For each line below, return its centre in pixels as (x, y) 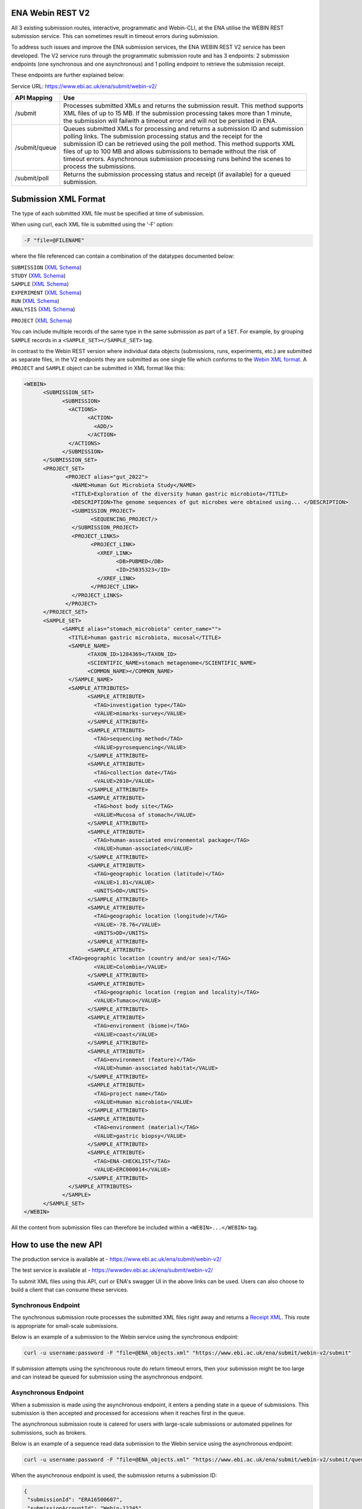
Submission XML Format (58, 199)
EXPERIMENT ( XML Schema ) (46, 292)
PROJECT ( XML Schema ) (42, 321)
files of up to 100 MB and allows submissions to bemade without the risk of (170, 152)
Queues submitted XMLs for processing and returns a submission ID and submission (183, 129)
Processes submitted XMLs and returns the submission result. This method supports (183, 106)
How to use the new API (57, 1244)
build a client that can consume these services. (70, 1290)
